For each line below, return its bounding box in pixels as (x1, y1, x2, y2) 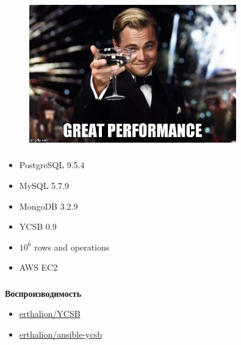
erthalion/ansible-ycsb (19, 328, 102, 341)
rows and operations (34, 240, 110, 253)
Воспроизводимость (5, 286, 82, 299)
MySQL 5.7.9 (19, 179, 69, 191)
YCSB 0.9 (19, 220, 57, 233)
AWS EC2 (19, 261, 58, 274)
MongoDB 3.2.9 (19, 199, 78, 212)
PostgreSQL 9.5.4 (19, 158, 85, 171)
